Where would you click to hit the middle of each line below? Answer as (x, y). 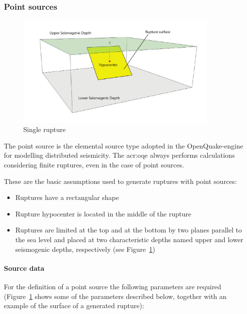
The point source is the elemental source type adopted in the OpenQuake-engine (124, 145)
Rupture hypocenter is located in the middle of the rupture (103, 213)
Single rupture (45, 129)
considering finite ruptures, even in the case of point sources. (94, 165)
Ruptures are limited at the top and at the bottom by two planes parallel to (129, 230)
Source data (24, 268)
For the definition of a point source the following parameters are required (113, 287)
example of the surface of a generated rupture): (74, 306)
